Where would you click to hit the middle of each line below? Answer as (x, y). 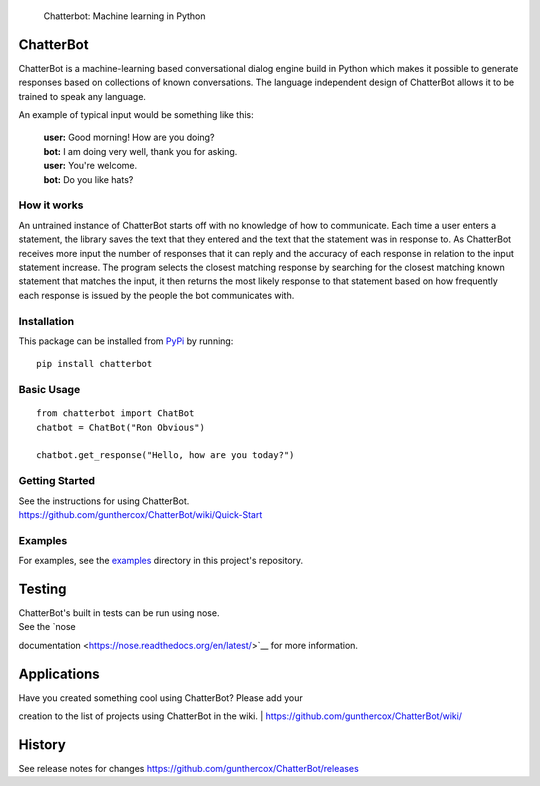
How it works (51, 205)
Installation (46, 321)
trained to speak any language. (82, 96)
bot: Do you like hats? (88, 179)
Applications (59, 673)
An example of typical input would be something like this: (136, 115)
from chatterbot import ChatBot (115, 413)
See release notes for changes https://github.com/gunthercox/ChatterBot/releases (188, 768)
